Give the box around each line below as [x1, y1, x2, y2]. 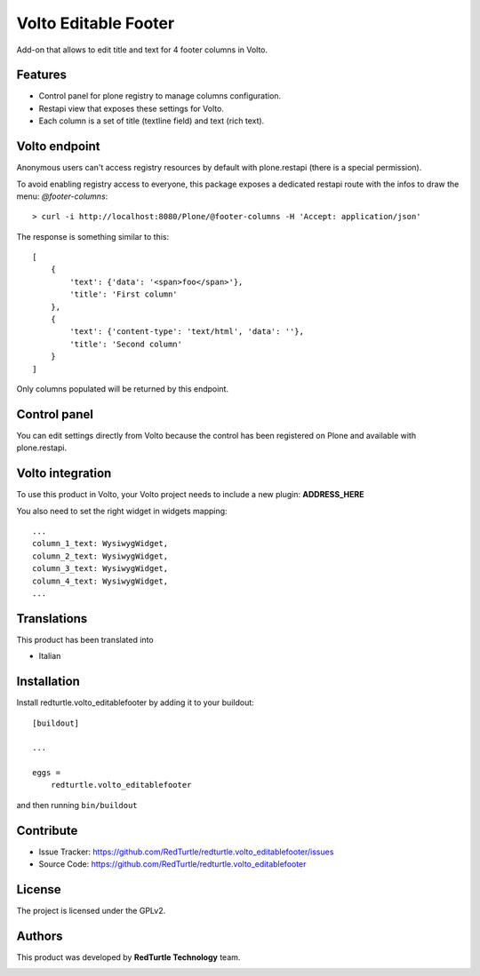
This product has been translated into [16, 634, 155, 645]
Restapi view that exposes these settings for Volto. [38, 103, 224, 114]
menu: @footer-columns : [16, 191, 108, 202]
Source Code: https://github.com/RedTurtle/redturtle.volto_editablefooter [38, 859, 307, 869]
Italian [38, 651, 61, 662]
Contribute [16, 822, 78, 838]
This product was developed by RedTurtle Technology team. [16, 951, 241, 963]
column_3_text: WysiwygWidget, [32, 564, 169, 574]
